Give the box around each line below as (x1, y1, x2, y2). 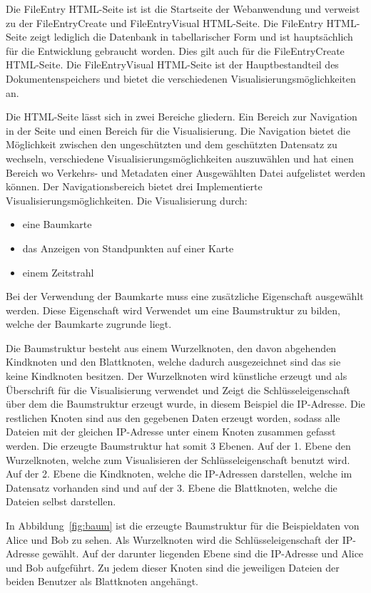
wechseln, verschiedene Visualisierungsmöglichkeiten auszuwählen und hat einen (6, 150, 354, 165)
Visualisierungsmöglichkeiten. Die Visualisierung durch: (6, 192, 248, 207)
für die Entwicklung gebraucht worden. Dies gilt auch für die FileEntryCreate (6, 43, 345, 58)
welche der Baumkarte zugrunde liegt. (6, 316, 172, 331)
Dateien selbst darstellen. (6, 494, 116, 509)
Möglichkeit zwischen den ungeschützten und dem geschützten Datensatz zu (6, 137, 337, 152)
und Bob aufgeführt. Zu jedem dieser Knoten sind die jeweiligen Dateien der (6, 560, 340, 574)
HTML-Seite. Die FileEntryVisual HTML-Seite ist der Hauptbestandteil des (6, 57, 339, 72)
